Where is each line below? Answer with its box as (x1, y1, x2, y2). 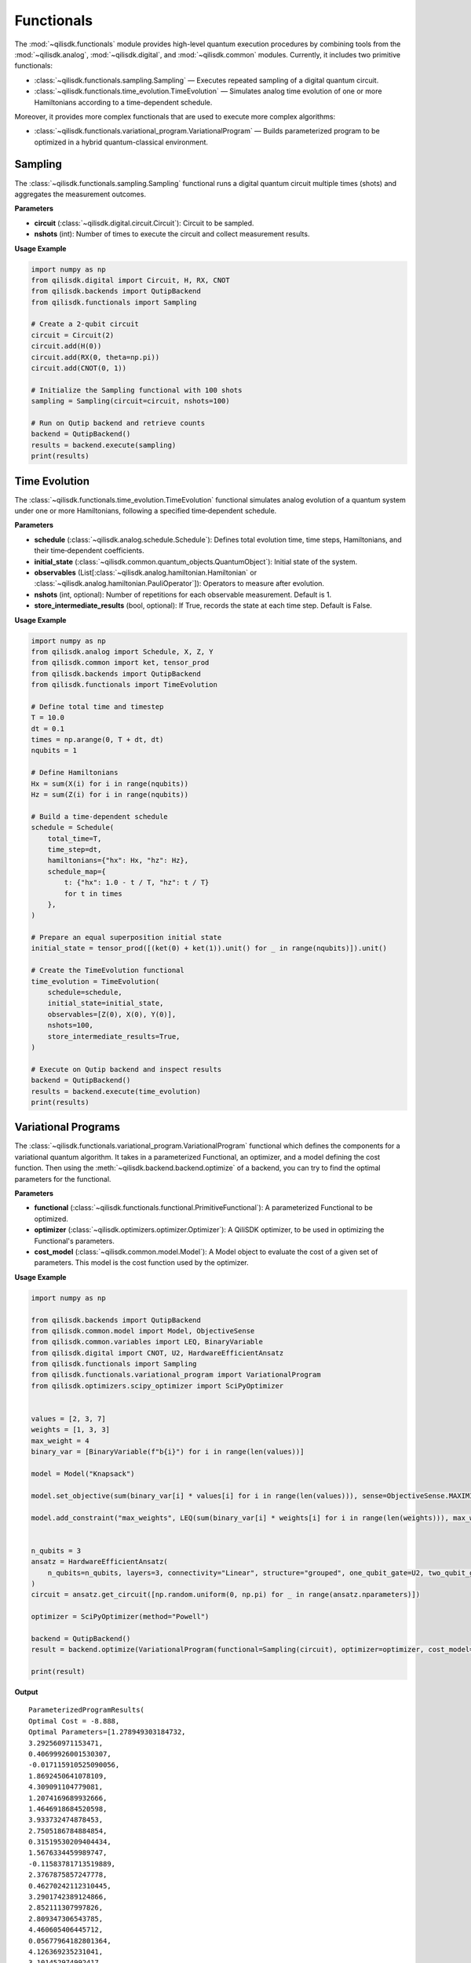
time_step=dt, (47, 845, 102, 854)
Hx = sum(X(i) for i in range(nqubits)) (31, 779, 188, 788)
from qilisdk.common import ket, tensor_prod (31, 658, 210, 667)
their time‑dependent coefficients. (34, 546, 144, 555)
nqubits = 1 (31, 746, 78, 755)
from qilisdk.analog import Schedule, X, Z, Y (31, 647, 214, 656)
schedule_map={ (47, 867, 106, 875)
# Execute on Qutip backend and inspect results (31, 1065, 222, 1073)
